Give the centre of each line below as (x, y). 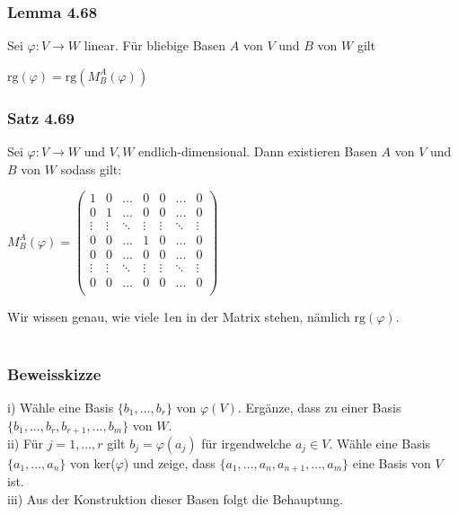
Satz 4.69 (41, 117)
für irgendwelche (247, 443)
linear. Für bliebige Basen (155, 45)
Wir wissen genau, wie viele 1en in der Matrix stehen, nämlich (179, 316)
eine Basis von (392, 462)
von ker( (93, 462)
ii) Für (26, 443)
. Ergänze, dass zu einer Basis (319, 407)
